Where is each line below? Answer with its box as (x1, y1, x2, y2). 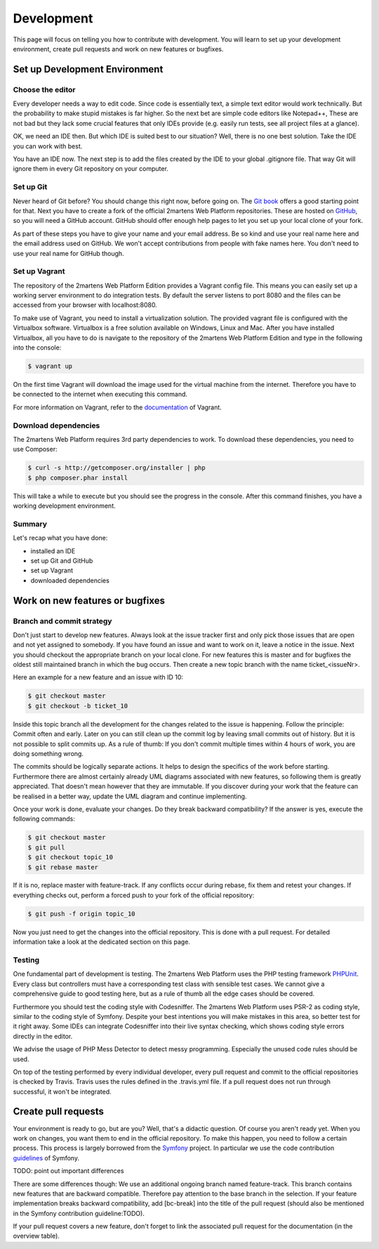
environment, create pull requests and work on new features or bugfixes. (13, 44, 224, 53)
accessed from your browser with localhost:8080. (13, 301, 157, 309)
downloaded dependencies (30, 576, 110, 584)
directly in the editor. (13, 1032, 73, 1040)
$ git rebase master (27, 863, 98, 871)
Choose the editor (13, 84, 76, 94)
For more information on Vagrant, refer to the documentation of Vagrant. (13, 403, 222, 411)
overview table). (13, 1231, 60, 1241)
